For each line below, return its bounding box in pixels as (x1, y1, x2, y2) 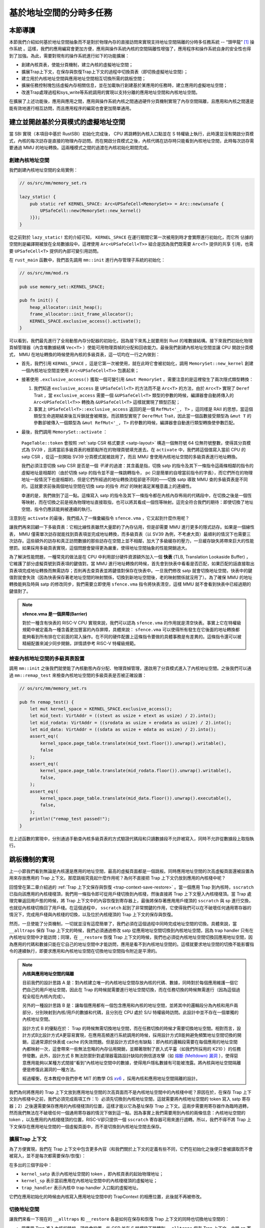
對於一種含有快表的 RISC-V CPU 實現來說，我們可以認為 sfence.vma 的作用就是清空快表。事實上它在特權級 (22, 620, 241, 626)
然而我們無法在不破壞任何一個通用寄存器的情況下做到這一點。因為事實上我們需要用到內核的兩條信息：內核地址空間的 (9, 1110, 245, 1116)
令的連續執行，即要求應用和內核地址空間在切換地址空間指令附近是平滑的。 (9, 948, 159, 954)
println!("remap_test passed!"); (29, 816, 110, 822)
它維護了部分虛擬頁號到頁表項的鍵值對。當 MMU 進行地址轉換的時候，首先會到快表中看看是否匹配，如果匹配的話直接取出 (9, 560, 255, 567)
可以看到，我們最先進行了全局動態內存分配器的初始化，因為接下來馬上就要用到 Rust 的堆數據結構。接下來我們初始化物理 (9, 337, 253, 343)
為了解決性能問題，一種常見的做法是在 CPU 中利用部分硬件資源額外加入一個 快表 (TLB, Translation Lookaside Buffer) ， (9, 554, 251, 559)
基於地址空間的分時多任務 (9, 7, 113, 18)
